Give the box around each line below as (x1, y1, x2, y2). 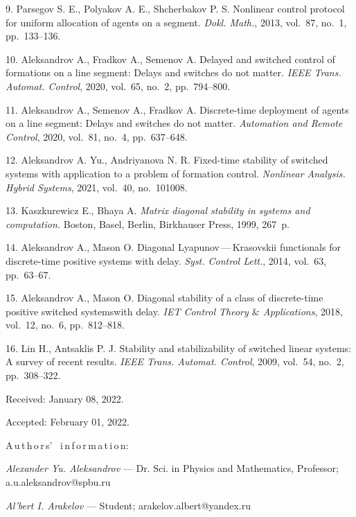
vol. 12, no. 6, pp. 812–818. (6, 317, 125, 332)
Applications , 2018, (262, 304, 343, 318)
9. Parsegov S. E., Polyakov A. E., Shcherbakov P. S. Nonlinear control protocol (6, 1, 345, 15)
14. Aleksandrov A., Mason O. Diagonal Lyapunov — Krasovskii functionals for (6, 240, 341, 254)
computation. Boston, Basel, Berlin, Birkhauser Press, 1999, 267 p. (6, 216, 290, 231)
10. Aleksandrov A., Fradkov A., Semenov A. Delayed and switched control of (6, 51, 335, 66)
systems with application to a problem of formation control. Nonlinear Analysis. (6, 166, 346, 180)
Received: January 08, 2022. (6, 391, 124, 405)
